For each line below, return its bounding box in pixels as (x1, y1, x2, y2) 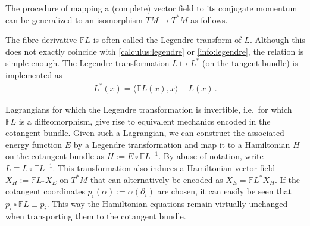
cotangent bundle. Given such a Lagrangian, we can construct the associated (5, 126, 284, 139)
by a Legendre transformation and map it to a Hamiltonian (73, 138, 290, 150)
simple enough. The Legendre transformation (5, 57, 170, 69)
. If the (274, 173, 300, 185)
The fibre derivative (5, 33, 77, 46)
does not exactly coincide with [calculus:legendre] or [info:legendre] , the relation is (5, 45, 304, 57)
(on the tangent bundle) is (202, 57, 298, 69)
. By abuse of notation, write (158, 150, 264, 162)
